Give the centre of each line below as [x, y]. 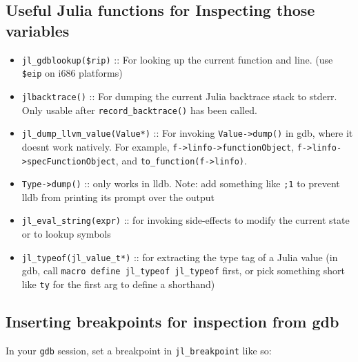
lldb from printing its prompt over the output [118, 197]
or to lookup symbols [66, 234]
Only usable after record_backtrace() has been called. [139, 109]
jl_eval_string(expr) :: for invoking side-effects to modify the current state [186, 220]
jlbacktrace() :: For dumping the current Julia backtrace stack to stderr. [179, 96]
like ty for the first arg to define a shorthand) [118, 284]
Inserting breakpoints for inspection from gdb [172, 322]
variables [38, 30]
